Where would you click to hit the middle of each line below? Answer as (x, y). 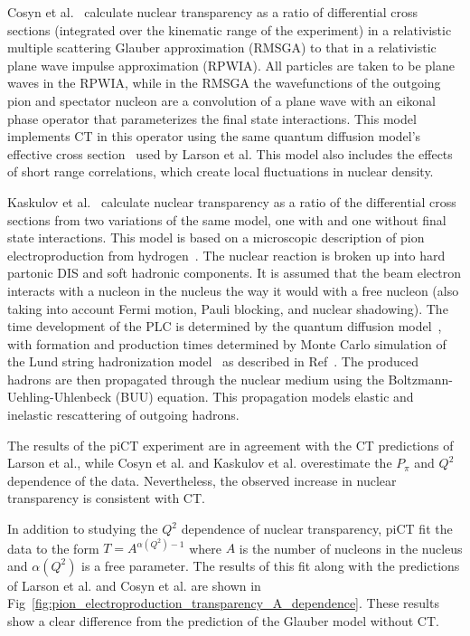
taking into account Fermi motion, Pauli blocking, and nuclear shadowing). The (228, 308)
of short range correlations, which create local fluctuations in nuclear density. (221, 171)
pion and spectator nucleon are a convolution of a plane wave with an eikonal (221, 100)
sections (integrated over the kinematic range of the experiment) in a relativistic (230, 29)
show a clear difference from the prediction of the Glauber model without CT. (223, 620)
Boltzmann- (420, 379)
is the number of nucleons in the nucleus (351, 548)
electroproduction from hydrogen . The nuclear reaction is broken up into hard (226, 255)
